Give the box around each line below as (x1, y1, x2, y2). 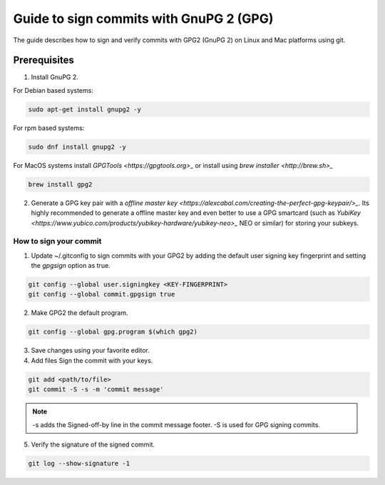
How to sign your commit (13, 236, 102, 246)
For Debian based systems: (13, 86, 94, 94)
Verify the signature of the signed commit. (31, 440, 155, 449)
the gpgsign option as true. (31, 261, 111, 270)
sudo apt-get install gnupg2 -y (28, 105, 142, 114)
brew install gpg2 (28, 180, 93, 189)
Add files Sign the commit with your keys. (31, 356, 153, 364)
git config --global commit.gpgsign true (28, 290, 175, 299)
